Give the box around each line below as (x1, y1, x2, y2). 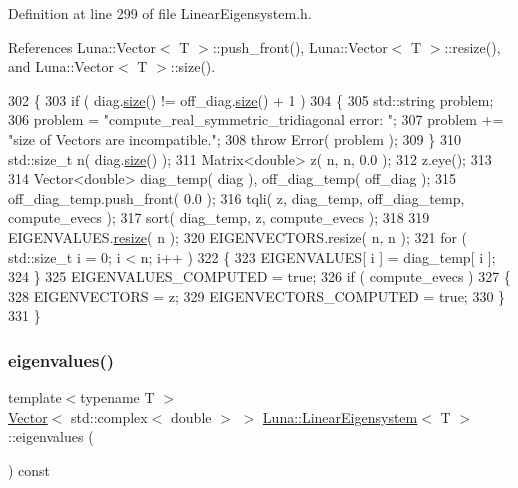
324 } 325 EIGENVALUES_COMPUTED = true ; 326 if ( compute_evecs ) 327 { (8, 266, 511, 287)
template (8, 387, 62, 408)
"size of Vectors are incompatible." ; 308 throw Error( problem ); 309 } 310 (8, 128, 461, 149)
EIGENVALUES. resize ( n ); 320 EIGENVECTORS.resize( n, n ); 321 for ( (8, 226, 468, 247)
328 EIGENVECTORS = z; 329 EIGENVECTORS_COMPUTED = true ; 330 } (8, 285, 506, 306)
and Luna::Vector (8, 56, 115, 77)
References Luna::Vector (8, 36, 156, 57)
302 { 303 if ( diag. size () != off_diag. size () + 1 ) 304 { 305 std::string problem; (8, 89, 494, 110)
